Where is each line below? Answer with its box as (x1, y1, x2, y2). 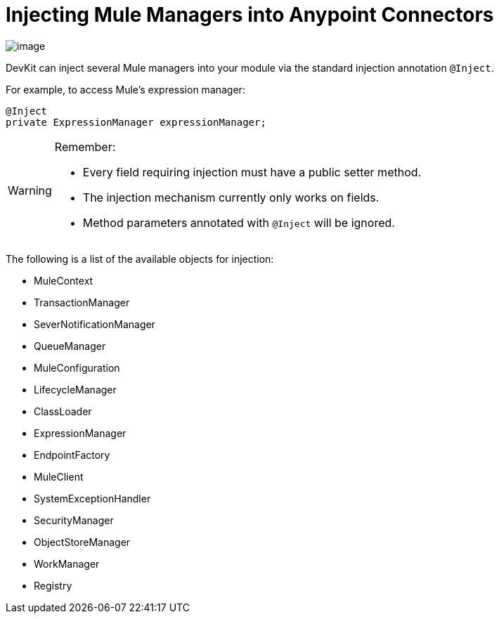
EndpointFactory (34, 448, 110, 461)
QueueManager (34, 339, 106, 352)
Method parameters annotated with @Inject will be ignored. (82, 215, 395, 230)
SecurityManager (34, 514, 114, 526)
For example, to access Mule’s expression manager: (6, 83, 245, 96)
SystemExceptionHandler (34, 492, 151, 504)
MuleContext (34, 274, 93, 287)
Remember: (54, 139, 116, 154)
